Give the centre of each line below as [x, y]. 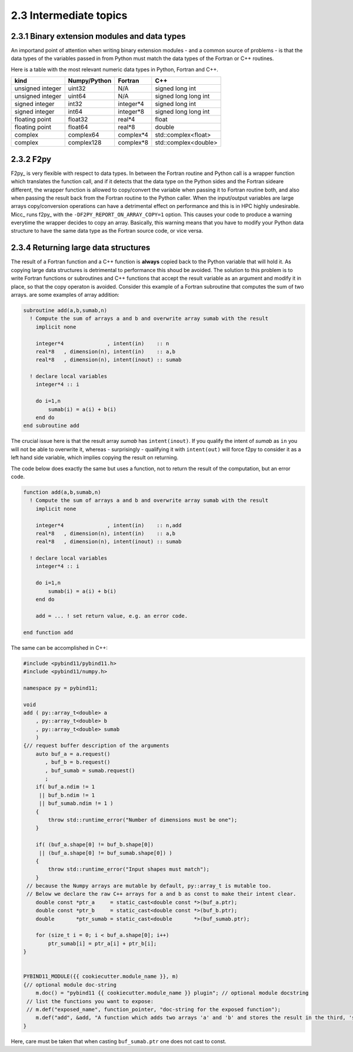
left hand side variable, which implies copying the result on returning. [95, 458]
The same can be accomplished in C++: [59, 647]
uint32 [77, 88]
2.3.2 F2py [31, 159]
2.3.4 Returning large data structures [81, 248]
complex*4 [133, 135]
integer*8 [131, 112]
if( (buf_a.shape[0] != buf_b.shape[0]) [95, 845]
